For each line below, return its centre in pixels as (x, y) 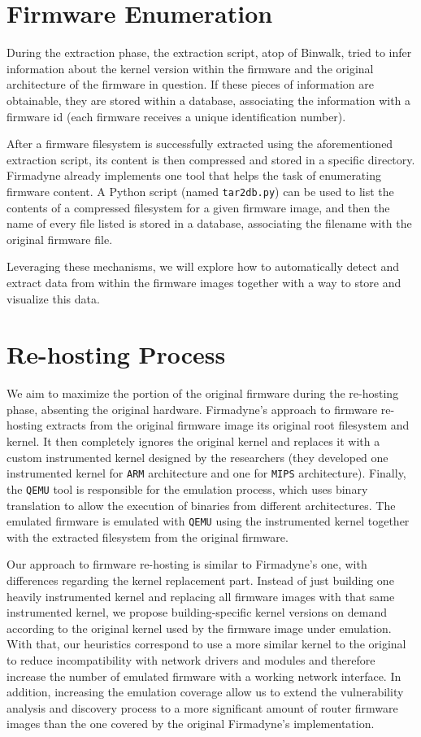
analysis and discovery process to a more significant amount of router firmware (202, 707)
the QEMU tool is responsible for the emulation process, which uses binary (187, 488)
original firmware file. (60, 239)
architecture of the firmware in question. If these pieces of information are (190, 84)
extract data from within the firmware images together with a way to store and (204, 282)
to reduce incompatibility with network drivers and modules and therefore (191, 659)
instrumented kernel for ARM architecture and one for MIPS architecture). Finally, (206, 473)
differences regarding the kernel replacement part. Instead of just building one (200, 580)
